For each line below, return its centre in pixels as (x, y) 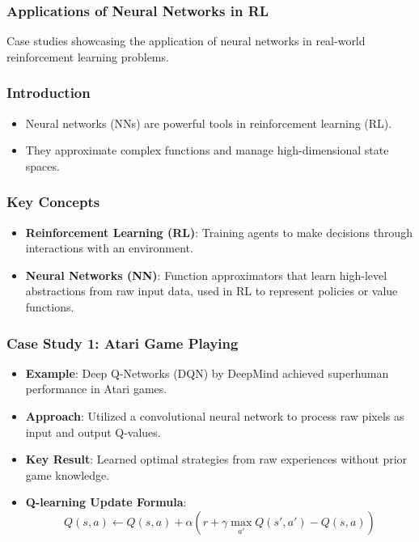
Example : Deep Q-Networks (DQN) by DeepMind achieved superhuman (207, 373)
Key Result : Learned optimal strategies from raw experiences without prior (216, 459)
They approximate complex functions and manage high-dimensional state (207, 150)
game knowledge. (68, 474)
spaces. (42, 165)
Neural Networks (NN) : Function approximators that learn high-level (206, 275)
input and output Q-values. (93, 432)
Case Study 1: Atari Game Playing (123, 343)
